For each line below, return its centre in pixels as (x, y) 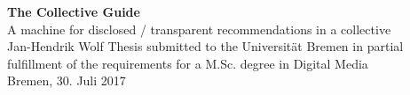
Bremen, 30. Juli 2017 (67, 80)
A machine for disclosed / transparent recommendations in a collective (199, 29)
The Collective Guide (74, 11)
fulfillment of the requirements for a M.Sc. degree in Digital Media (188, 63)
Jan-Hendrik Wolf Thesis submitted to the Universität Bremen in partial (205, 46)
